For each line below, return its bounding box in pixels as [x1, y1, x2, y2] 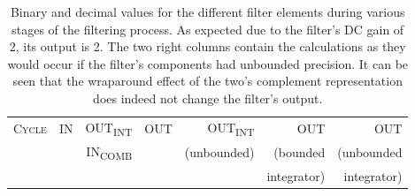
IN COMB [86, 142, 133, 162]
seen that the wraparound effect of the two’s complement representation [12, 72, 403, 90]
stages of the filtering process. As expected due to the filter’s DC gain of [12, 19, 404, 38]
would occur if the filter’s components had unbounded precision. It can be [7, 54, 409, 72]
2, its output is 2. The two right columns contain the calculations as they [9, 37, 406, 56]
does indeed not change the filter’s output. [93, 88, 323, 107]
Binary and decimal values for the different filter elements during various [10, 3, 405, 20]
